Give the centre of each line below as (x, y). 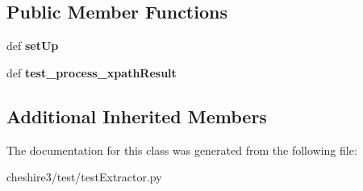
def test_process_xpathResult (92, 72)
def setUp (33, 46)
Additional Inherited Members (137, 116)
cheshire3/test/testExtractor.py (84, 177)
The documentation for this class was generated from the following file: (182, 149)
